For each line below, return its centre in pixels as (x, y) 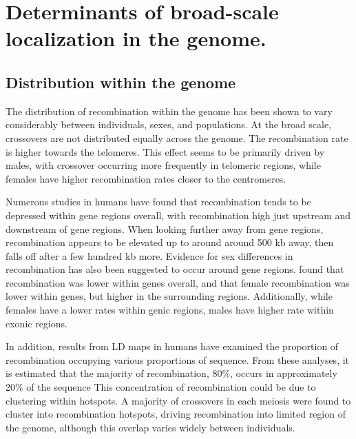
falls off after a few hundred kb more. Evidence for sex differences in (149, 255)
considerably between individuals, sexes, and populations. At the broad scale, (169, 124)
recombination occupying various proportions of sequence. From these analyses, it (178, 359)
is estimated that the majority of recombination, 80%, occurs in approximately (171, 373)
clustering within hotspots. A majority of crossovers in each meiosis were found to (178, 400)
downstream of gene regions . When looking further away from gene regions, (165, 228)
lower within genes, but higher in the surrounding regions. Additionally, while (169, 296)
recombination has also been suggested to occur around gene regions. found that (175, 269)
